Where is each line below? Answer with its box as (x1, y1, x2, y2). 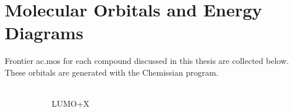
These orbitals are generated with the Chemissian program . (5, 66, 218, 78)
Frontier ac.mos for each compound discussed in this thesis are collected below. (5, 55, 289, 67)
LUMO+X (52, 97, 90, 110)
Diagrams (5, 21, 83, 45)
